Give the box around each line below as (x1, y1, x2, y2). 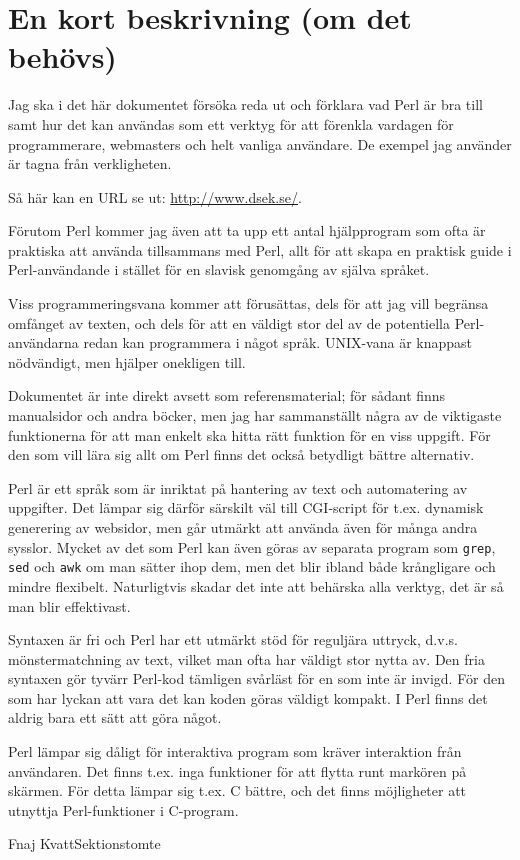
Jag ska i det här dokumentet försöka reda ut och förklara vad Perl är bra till (8, 94, 483, 115)
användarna (8, 332, 79, 353)
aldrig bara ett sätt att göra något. (8, 707, 222, 728)
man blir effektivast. (8, 595, 131, 616)
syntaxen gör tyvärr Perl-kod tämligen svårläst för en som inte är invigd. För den (8, 668, 505, 689)
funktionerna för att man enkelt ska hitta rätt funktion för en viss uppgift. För (8, 424, 491, 445)
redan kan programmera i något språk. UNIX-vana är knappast (83, 332, 473, 353)
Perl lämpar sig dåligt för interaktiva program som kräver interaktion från (8, 741, 462, 762)
